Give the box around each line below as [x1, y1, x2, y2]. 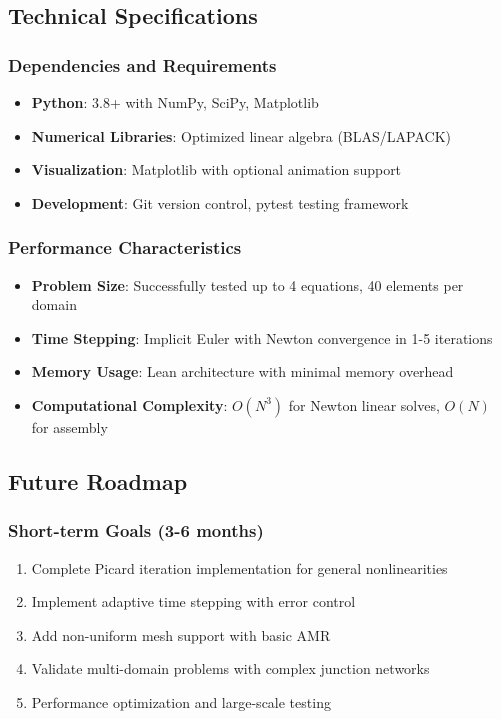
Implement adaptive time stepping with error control [31, 591, 356, 612]
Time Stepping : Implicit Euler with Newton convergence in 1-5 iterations [31, 327, 493, 348]
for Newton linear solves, [288, 394, 440, 415]
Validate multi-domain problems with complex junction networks [31, 658, 430, 679]
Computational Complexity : [31, 394, 228, 415]
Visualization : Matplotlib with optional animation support [31, 159, 402, 180]
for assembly [31, 416, 108, 437]
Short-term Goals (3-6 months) [8, 518, 264, 543]
